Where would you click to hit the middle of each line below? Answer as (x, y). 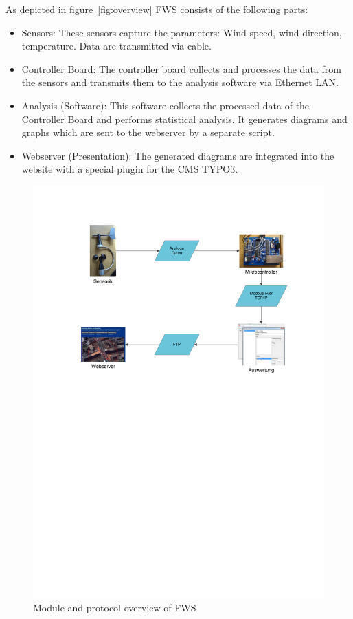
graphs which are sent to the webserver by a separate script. (148, 132)
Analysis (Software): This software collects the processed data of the (166, 105)
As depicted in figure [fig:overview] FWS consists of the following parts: (157, 9)
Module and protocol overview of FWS (115, 608)
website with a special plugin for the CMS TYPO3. (130, 169)
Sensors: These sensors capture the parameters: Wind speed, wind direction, (182, 32)
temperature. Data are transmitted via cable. (116, 46)
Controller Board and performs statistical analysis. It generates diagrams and (184, 119)
